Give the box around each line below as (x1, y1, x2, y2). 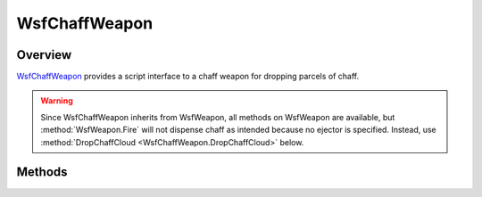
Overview (16, 47, 72, 62)
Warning (40, 95, 73, 106)
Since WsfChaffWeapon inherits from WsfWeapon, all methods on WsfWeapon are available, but (40, 111, 395, 122)
